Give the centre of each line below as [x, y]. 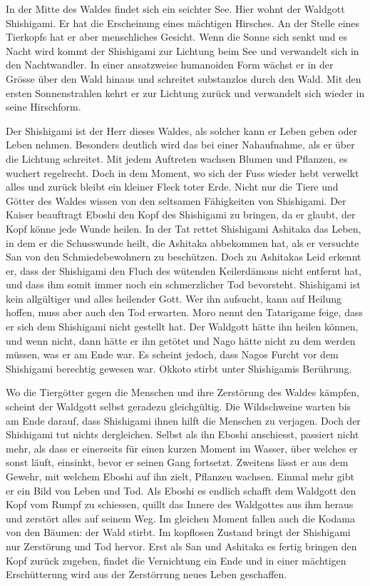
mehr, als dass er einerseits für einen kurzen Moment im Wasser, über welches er [182, 448]
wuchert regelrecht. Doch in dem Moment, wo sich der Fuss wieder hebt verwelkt [183, 172]
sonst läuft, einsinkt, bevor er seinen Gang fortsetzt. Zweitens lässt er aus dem [177, 462]
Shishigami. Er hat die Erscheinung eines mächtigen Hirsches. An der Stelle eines [183, 22]
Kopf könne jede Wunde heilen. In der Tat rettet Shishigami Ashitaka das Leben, [184, 228]
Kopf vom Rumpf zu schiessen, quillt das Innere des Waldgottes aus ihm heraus [180, 504]
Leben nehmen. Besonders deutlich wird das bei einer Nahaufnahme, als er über [180, 145]
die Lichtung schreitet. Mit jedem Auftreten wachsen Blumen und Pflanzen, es [177, 158]
